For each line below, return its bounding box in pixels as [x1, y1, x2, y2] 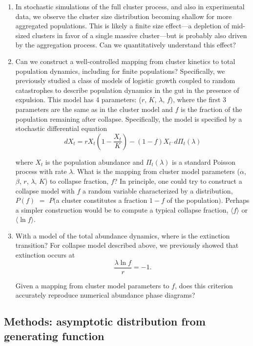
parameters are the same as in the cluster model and [15, 104, 173, 114]
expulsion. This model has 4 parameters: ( [15, 94, 142, 105]
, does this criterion [174, 280, 233, 290]
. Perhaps [221, 195, 250, 205]
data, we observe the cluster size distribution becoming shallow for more [15, 11, 232, 21]
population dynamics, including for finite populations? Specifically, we [15, 65, 225, 76]
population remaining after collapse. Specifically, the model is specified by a [15, 113, 242, 124]
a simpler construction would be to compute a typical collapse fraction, [15, 204, 229, 215]
